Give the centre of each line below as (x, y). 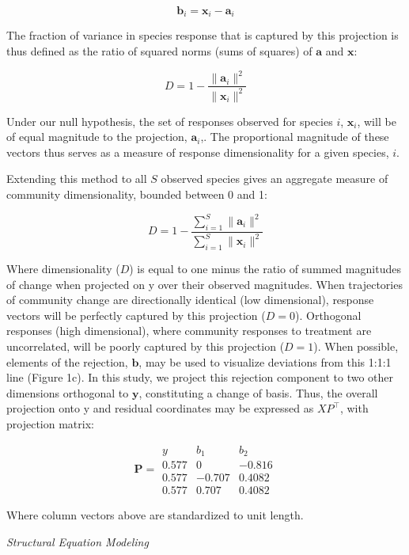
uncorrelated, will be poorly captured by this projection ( (146, 346)
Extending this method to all (77, 179)
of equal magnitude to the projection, (97, 137)
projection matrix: (50, 423)
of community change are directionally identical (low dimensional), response (190, 300)
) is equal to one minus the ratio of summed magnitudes (265, 268)
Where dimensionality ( (63, 268)
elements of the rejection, (67, 361)
